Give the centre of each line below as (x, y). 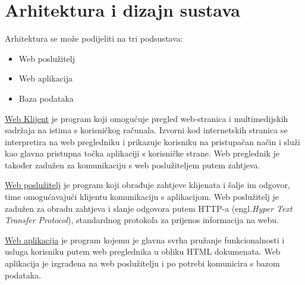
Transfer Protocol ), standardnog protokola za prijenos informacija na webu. (142, 220)
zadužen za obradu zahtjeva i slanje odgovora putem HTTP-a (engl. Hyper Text (149, 208)
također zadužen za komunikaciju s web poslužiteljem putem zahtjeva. (133, 165)
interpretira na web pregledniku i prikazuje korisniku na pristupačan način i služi (152, 141)
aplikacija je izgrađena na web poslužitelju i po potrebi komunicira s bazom (142, 263)
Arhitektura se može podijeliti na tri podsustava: (94, 38)
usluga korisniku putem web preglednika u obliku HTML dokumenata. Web (143, 251)
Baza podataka (46, 98)
